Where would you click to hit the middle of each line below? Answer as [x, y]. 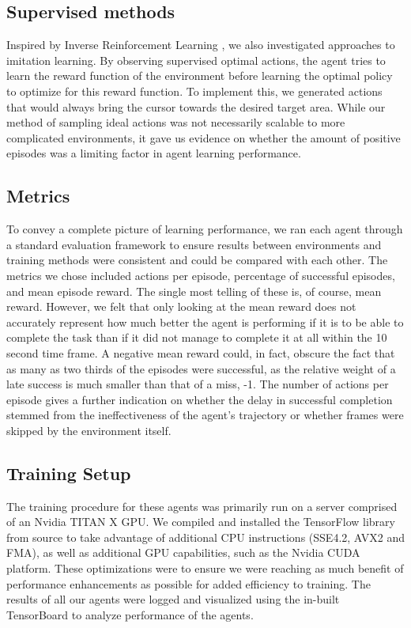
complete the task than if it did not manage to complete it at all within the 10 [197, 337]
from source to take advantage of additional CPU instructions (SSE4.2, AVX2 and [205, 537]
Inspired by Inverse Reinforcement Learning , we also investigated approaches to [201, 45]
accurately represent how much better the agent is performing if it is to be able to [205, 322]
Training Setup [69, 473]
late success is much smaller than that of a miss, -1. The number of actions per [198, 384]
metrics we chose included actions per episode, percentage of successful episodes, [201, 275]
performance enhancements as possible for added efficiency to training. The [189, 583]
